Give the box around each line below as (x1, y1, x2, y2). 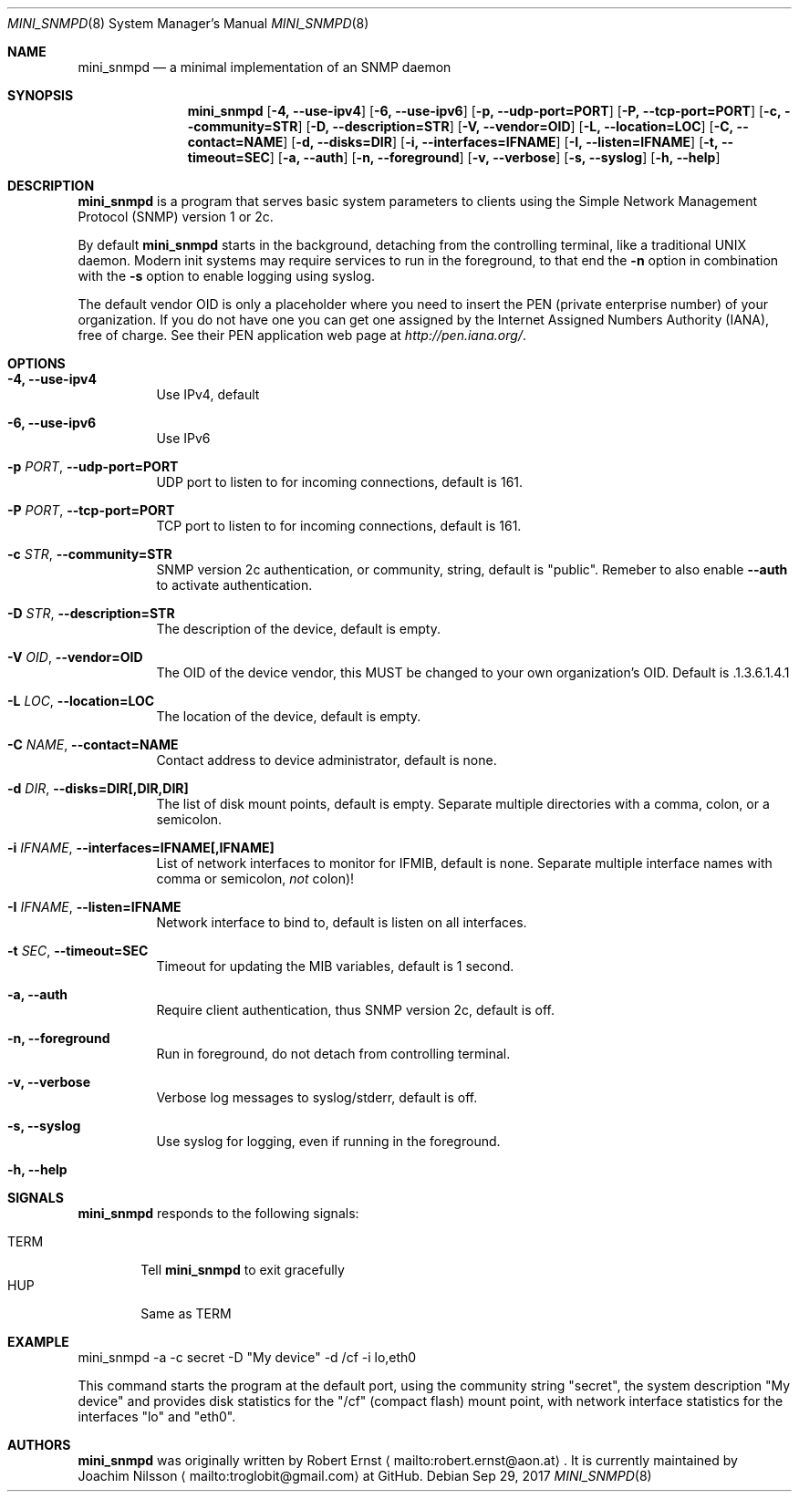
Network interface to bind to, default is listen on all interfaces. (156, 915, 527, 930)
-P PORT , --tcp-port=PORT (7, 502, 175, 518)
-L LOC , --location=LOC (7, 693, 155, 708)
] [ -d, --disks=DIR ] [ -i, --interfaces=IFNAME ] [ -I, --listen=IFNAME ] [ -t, (283, 134, 719, 150)
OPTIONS (7, 356, 66, 371)
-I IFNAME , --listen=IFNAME (7, 899, 182, 915)
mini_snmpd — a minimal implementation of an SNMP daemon (78, 59, 451, 75)
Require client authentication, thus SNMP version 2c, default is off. (156, 1002, 555, 1018)
